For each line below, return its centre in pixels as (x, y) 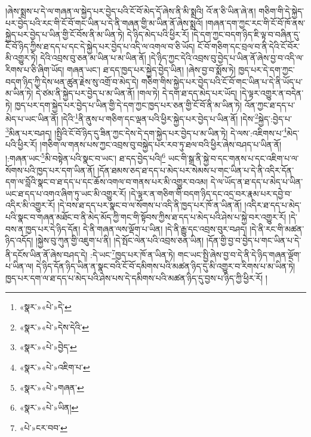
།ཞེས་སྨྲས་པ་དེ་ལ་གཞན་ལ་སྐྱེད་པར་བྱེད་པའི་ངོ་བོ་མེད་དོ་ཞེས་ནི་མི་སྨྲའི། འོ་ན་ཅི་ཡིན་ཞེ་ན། (131, 11)
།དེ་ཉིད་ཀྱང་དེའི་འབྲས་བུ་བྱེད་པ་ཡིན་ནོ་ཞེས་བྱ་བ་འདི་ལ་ (226, 58)
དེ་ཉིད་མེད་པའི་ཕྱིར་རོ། (158, 34)
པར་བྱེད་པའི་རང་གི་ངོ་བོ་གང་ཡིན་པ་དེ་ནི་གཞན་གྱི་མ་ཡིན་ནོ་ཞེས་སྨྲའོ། (104, 22)
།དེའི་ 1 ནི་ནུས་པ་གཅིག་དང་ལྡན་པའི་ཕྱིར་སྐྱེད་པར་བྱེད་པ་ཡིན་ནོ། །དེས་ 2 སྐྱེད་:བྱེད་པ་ (176, 118)
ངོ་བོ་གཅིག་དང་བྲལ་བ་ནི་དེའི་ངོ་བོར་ (249, 46)
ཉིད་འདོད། (19, 240)
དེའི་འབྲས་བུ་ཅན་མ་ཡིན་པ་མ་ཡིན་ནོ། (93, 58)
